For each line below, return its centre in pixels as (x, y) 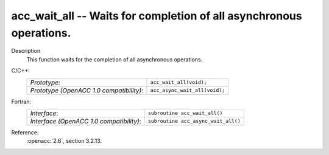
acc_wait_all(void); (179, 82)
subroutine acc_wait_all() (185, 113)
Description (26, 51)
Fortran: (21, 102)
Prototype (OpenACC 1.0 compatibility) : (87, 90)
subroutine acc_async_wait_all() (194, 121)
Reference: (25, 132)
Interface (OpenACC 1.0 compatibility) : (86, 121)
